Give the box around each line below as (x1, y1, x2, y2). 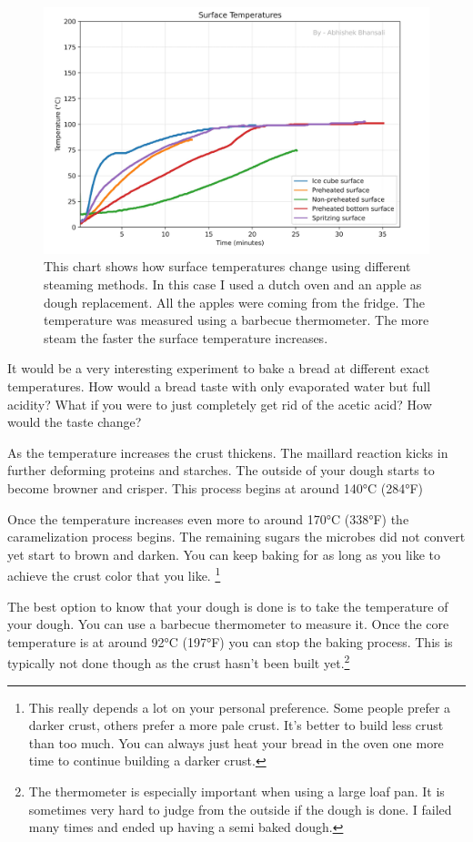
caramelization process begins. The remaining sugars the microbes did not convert (7, 527, 466, 546)
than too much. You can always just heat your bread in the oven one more (28, 733, 444, 752)
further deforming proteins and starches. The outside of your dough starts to (7, 461, 435, 480)
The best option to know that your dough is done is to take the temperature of (7, 596, 448, 615)
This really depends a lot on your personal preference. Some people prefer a (28, 697, 451, 716)
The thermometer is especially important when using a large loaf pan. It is (28, 781, 445, 800)
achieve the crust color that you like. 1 (7, 563, 221, 584)
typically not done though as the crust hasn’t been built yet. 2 (7, 651, 350, 672)
